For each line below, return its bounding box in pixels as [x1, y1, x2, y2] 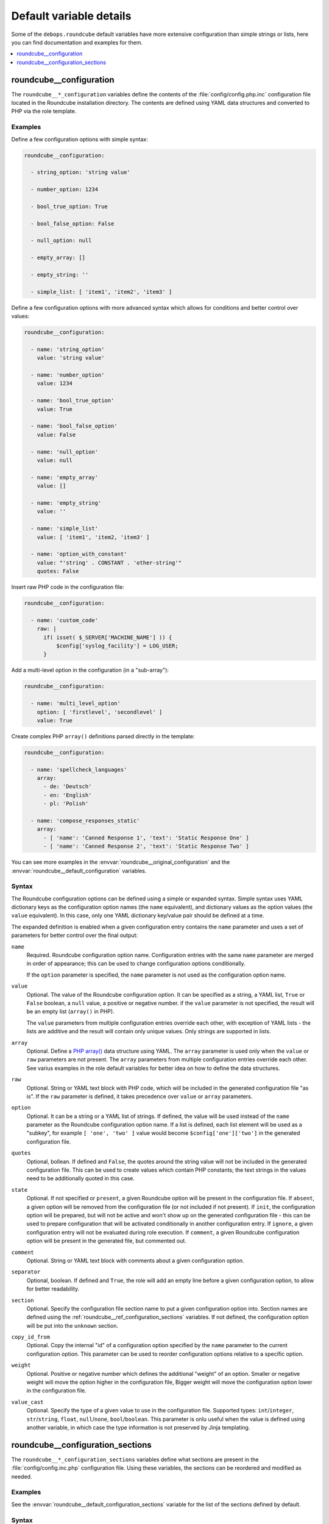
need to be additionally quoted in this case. [26, 1175, 135, 1182]
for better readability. [26, 1285, 80, 1292]
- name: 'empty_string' [30, 499, 102, 506]
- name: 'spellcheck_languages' [30, 766, 127, 773]
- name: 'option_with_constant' [30, 550, 127, 558]
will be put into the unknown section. [26, 1322, 119, 1329]
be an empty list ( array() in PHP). [26, 1008, 115, 1015]
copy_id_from [11, 1334, 51, 1341]
